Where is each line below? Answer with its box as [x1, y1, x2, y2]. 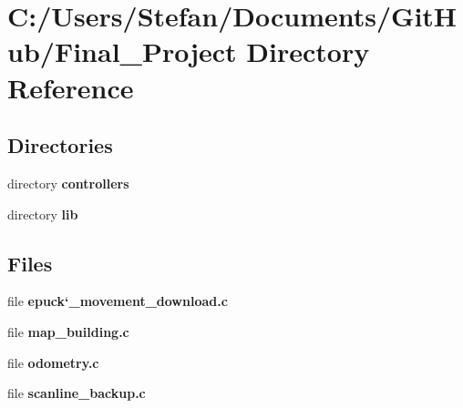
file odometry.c [7, 352, 99, 372]
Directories [7, 131, 113, 159]
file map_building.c [7, 321, 129, 341]
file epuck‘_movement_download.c [7, 291, 228, 311]
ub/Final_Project [7, 33, 237, 70]
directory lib [7, 204, 78, 223]
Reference [7, 68, 134, 106]
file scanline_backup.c [7, 383, 146, 403]
